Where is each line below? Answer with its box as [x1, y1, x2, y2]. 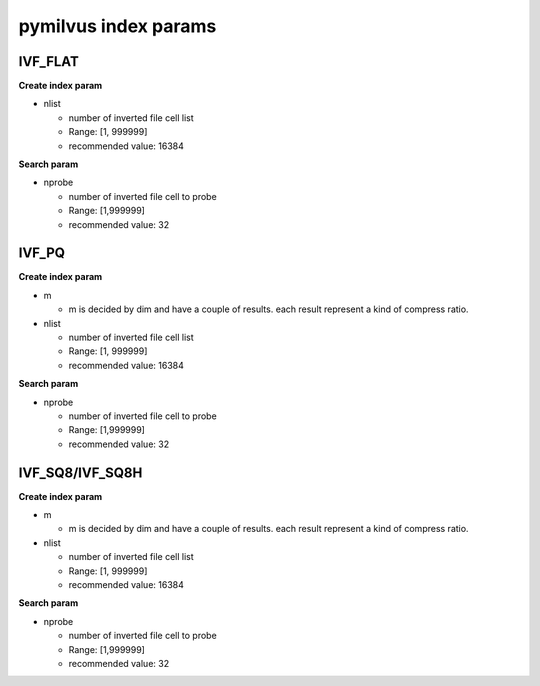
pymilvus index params [18, 15, 217, 37]
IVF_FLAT [18, 53, 79, 70]
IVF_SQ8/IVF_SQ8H [18, 464, 143, 481]
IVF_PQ [18, 245, 65, 262]
